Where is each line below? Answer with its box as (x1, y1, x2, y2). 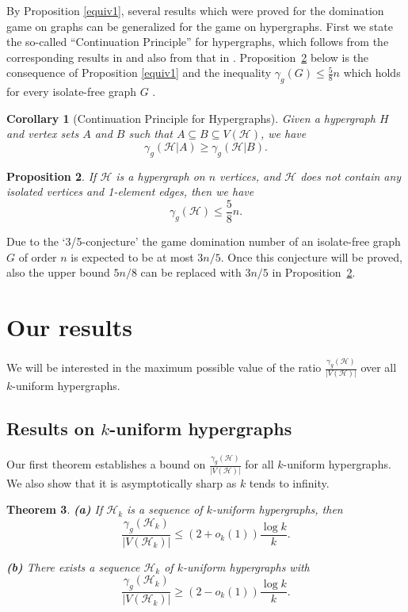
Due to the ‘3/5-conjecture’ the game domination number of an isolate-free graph (6, 233, 401, 249)
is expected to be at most (71, 248, 194, 265)
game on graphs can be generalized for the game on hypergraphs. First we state (6, 17, 393, 34)
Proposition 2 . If (6, 167, 97, 184)
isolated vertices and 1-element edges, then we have (6, 183, 254, 200)
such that (128, 125, 173, 142)
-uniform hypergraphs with (182, 558, 310, 575)
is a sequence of (127, 501, 203, 518)
